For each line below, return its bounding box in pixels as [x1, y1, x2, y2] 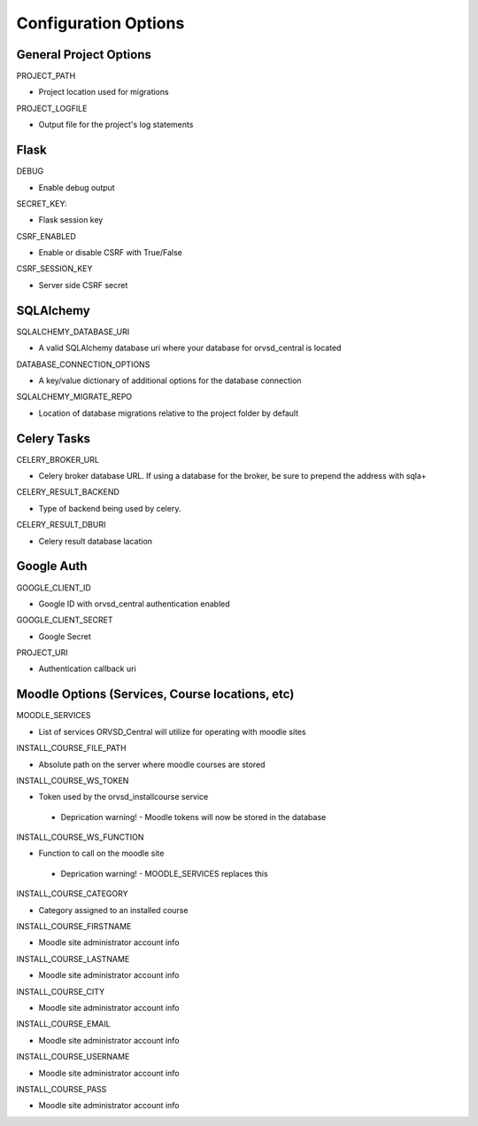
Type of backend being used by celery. [38, 503, 181, 513]
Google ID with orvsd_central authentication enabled [38, 598, 230, 609]
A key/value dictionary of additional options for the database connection [38, 375, 302, 386]
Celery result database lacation [38, 536, 153, 546]
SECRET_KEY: [16, 198, 67, 208]
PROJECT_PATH [16, 71, 76, 82]
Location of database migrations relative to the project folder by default [38, 408, 299, 418]
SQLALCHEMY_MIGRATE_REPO [16, 391, 133, 403]
